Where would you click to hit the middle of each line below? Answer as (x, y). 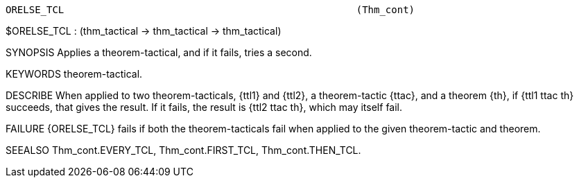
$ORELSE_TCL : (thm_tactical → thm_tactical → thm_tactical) (144, 31)
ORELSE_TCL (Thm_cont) (210, 10)
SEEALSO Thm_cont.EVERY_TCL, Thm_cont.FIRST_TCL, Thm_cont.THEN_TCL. (183, 150)
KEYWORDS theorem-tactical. (74, 74)
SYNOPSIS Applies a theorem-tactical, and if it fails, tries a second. (159, 52)
